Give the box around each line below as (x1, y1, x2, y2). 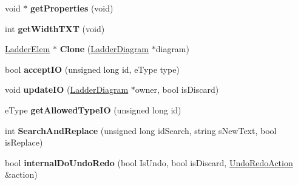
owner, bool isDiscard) (135, 83, 219, 96)
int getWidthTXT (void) (5, 22, 105, 35)
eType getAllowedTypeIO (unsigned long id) (5, 103, 181, 116)
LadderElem (5, 42, 50, 55)
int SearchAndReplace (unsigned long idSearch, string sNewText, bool (5, 124, 277, 136)
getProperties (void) (30, 2, 113, 14)
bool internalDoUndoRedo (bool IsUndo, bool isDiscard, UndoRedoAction (5, 156, 293, 169)
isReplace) (5, 136, 43, 149)
